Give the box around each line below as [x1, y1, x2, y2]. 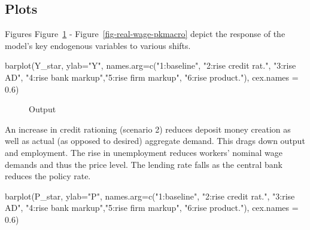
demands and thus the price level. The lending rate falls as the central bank [5, 158, 282, 170]
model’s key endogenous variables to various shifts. [5, 39, 191, 51]
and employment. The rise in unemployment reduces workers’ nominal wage [5, 146, 282, 158]
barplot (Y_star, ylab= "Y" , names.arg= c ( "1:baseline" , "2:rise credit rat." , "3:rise [5, 59, 296, 72]
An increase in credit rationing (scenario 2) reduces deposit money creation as [5, 122, 291, 135]
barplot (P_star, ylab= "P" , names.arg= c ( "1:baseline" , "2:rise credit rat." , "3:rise [5, 189, 295, 202]
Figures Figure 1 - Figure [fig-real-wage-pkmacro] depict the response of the [5, 27, 285, 40]
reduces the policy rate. [5, 170, 91, 182]
